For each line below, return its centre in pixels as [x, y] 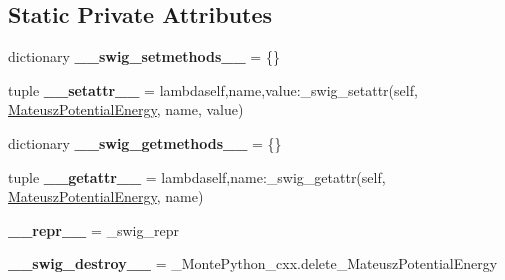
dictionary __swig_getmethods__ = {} [145, 142]
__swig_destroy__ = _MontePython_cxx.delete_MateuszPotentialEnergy [253, 263]
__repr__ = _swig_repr [93, 229]
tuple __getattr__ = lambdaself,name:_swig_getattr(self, [197, 176]
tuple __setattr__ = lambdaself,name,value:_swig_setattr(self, [213, 89]
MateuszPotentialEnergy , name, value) [126, 109]
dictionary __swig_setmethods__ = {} [144, 56]
